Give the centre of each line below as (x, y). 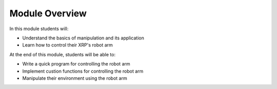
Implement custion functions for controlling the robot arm (83, 71)
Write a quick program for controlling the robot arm (76, 64)
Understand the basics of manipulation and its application (83, 38)
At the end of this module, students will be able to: (62, 54)
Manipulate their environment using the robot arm (75, 78)
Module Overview (48, 13)
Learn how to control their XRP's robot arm (67, 45)
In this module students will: (39, 29)
